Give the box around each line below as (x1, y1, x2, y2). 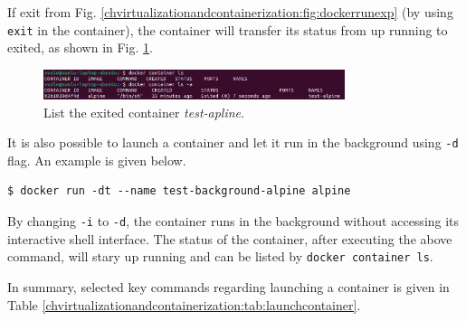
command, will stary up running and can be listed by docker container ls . (7, 247, 433, 266)
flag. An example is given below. (7, 150, 186, 169)
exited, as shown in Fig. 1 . (7, 38, 153, 57)
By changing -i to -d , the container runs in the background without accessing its (7, 212, 460, 231)
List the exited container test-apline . (43, 102, 244, 121)
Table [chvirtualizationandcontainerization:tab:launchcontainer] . (7, 295, 361, 314)
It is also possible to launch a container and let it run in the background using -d (7, 133, 459, 152)
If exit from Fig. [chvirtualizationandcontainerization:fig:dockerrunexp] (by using (7, 3, 453, 21)
